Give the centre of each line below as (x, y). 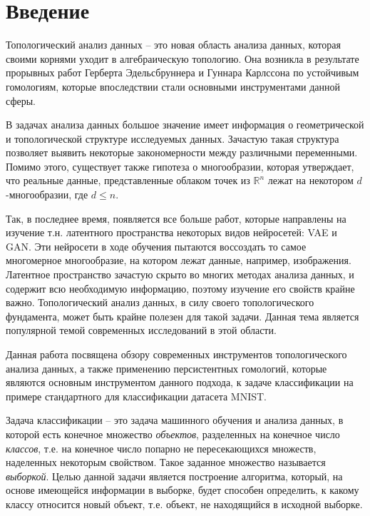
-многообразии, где (47, 194)
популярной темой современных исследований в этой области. (141, 330)
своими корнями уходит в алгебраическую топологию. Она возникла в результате (183, 58)
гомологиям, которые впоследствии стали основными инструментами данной (173, 86)
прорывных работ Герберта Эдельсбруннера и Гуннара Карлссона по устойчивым (183, 72)
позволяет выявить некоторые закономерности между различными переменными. (182, 152)
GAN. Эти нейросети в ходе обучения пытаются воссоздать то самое (156, 246)
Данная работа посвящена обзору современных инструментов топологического (176, 354)
